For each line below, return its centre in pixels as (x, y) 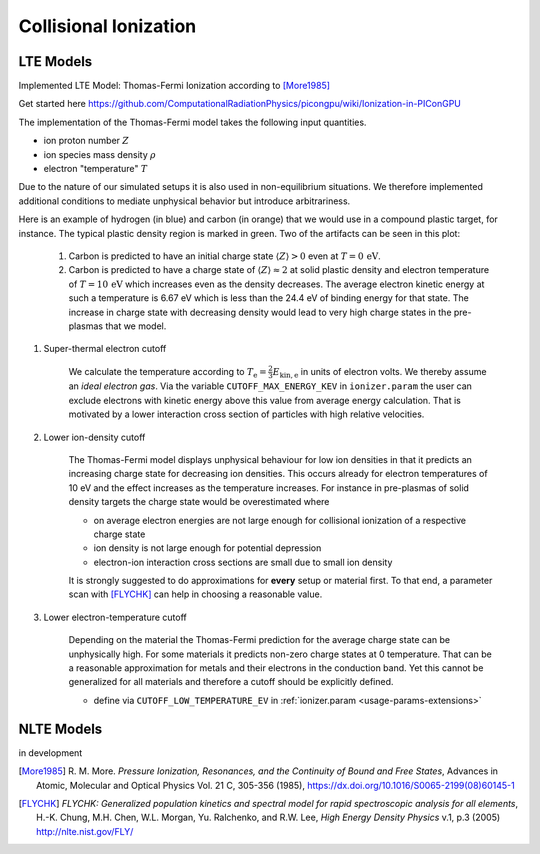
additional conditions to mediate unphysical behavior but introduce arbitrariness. (184, 201)
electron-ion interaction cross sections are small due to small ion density (243, 562)
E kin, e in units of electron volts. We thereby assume (379, 372)
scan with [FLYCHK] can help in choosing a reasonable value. (195, 594)
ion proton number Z (86, 141)
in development (50, 752)
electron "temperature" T (95, 169)
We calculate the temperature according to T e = (167, 372)
